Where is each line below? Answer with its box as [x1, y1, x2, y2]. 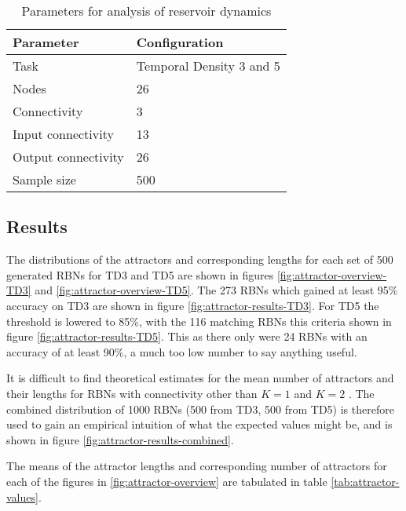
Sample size [13, 170, 76, 188]
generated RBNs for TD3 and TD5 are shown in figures [6, 266, 274, 283]
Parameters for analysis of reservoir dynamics [21, 2, 272, 20]
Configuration [136, 33, 224, 51]
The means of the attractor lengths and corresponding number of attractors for [6, 458, 387, 474]
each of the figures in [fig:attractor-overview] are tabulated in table [6, 473, 327, 489]
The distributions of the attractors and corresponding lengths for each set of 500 [6, 251, 393, 268]
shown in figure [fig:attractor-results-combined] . [6, 431, 234, 447]
